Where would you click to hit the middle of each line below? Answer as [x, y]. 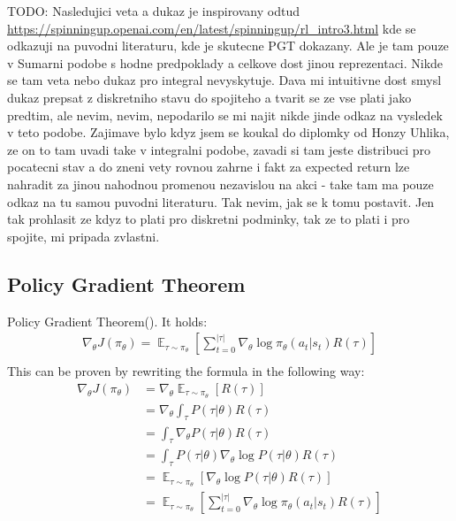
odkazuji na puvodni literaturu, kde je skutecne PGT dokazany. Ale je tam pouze [228, 46]
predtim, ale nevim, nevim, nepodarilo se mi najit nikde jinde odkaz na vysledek [225, 115]
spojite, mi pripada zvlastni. [84, 236]
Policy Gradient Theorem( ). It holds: [107, 321]
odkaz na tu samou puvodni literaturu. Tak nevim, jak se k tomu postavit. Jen [221, 201]
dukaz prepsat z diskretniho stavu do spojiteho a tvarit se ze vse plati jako [209, 97]
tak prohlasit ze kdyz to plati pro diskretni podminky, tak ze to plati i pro [209, 219]
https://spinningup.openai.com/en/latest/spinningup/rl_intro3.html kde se [212, 28]
